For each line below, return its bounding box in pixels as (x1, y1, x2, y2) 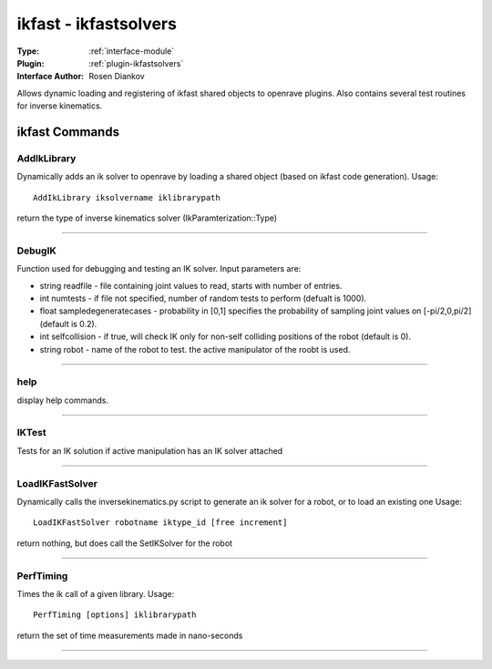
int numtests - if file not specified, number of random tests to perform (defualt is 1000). (39, 293, 367, 304)
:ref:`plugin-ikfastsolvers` (88, 57, 184, 68)
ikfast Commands (16, 124, 120, 139)
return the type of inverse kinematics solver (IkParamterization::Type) (16, 212, 278, 223)
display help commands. (16, 395, 109, 406)
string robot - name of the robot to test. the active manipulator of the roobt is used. (39, 344, 351, 355)
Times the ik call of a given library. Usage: (16, 588, 175, 599)
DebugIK (16, 244, 56, 257)
